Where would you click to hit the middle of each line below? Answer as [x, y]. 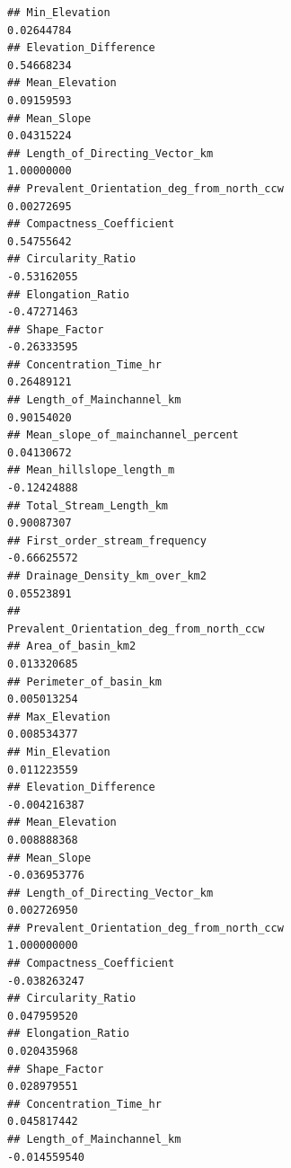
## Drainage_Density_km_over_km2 [107, 576]
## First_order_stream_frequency [107, 540]
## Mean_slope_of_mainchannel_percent [123, 435]
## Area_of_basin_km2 [72, 646]
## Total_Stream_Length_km [88, 505]
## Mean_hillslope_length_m [91, 470]
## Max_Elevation [59, 717]
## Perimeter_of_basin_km [84, 681]
